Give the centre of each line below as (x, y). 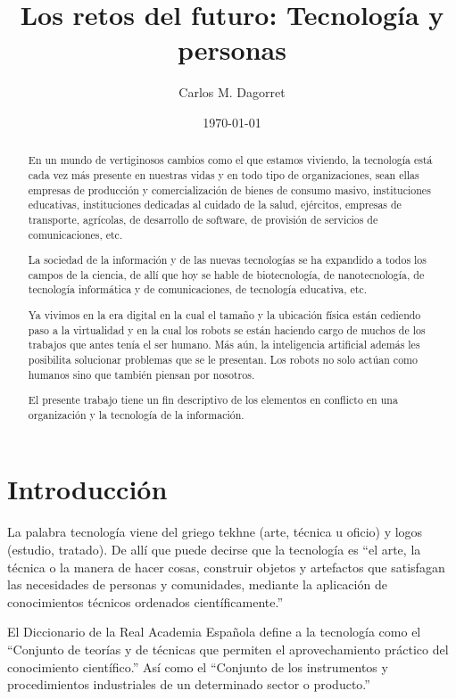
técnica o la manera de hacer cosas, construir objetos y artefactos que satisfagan (226, 567)
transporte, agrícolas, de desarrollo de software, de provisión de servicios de (203, 219)
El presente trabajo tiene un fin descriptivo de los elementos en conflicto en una (213, 400)
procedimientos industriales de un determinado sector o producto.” (189, 684)
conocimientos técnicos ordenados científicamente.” (145, 601)
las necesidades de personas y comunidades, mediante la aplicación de (197, 584)
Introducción (87, 489)
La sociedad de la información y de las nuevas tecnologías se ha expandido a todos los (227, 260)
